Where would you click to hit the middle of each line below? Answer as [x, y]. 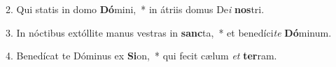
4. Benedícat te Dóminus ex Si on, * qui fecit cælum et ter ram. [141, 56]
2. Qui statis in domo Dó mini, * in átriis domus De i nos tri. [135, 9]
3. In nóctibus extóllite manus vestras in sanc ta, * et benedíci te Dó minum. [169, 32]
